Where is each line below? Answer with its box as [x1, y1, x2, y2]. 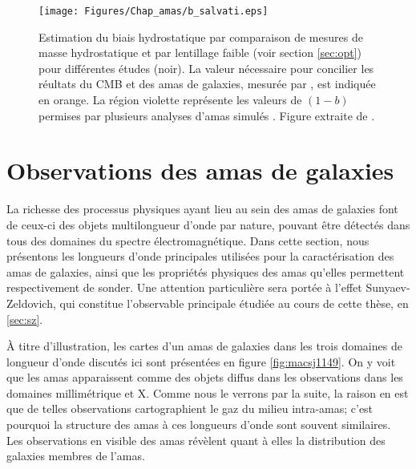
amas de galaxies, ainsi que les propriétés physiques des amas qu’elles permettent [6, 263, 405, 280]
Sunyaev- [366, 279, 410, 296]
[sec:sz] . [6, 310, 43, 327]
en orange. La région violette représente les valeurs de [38, 91, 302, 108]
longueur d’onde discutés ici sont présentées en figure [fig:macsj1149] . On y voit [6, 353, 396, 370]
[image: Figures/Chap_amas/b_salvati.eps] [38, 6, 269, 17]
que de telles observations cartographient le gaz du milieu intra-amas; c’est [6, 400, 374, 417]
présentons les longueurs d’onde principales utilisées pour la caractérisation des [6, 248, 394, 265]
